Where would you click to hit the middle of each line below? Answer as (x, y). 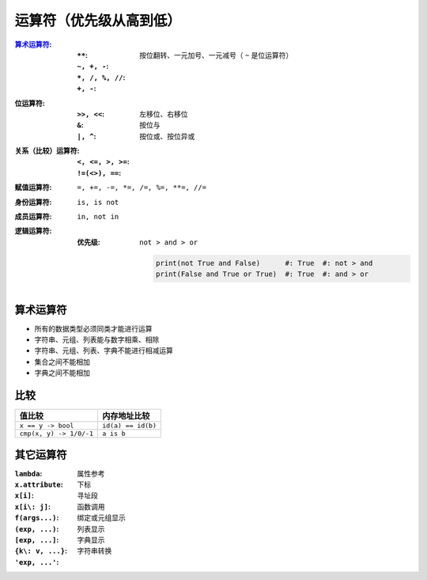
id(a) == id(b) (129, 426)
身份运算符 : (33, 202)
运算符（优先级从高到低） (98, 21)
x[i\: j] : (33, 506)
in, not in (98, 217)
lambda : (28, 473)
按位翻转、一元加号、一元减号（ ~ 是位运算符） (216, 55)
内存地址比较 (126, 416)
